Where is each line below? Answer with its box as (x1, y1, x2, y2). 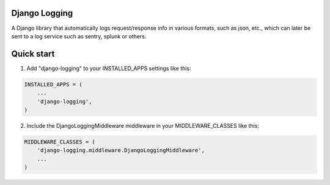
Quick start (11, 49, 55, 59)
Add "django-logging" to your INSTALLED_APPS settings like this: (26, 65, 192, 72)
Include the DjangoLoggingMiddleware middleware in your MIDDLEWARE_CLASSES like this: (26, 122, 260, 129)
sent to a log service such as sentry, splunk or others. (11, 32, 147, 40)
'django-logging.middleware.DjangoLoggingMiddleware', (37, 147, 205, 154)
